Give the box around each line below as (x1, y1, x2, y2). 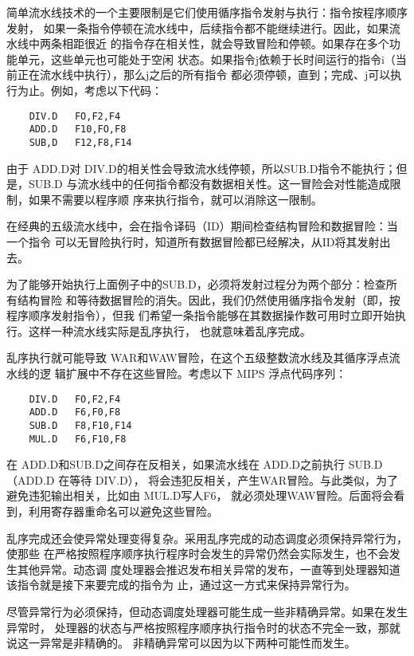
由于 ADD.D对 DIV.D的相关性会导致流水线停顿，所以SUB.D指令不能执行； (6, 159, 396, 176)
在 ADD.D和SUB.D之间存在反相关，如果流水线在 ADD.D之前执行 (6, 456, 346, 473)
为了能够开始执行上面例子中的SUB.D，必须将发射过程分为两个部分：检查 (6, 276, 386, 293)
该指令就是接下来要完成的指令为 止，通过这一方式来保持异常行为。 (6, 576, 356, 593)
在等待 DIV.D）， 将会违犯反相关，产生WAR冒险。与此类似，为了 (58, 471, 398, 488)
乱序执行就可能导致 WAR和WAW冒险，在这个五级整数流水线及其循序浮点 (6, 349, 389, 366)
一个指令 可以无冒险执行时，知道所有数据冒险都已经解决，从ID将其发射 (6, 233, 380, 249)
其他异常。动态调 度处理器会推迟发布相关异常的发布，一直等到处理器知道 (17, 560, 400, 577)
